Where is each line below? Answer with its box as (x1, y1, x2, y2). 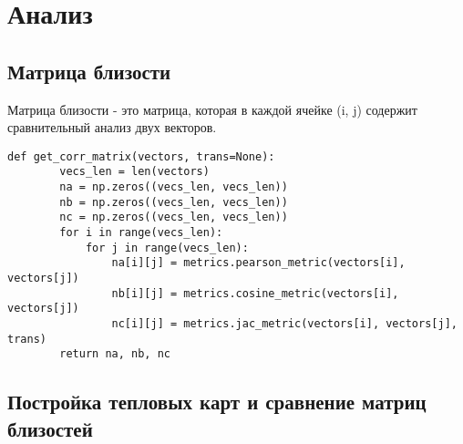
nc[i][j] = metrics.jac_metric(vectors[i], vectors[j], (111, 316, 458, 330)
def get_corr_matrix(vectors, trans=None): (7, 150, 275, 163)
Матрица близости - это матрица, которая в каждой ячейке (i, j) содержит (7, 99, 417, 119)
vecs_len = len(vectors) (59, 165, 210, 179)
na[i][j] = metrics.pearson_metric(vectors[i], (111, 256, 406, 270)
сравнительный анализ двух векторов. (7, 118, 217, 137)
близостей (7, 414, 93, 442)
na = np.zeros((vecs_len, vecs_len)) (59, 181, 288, 194)
